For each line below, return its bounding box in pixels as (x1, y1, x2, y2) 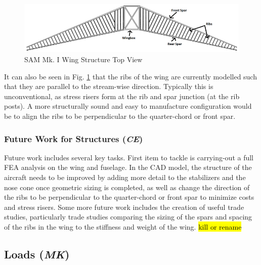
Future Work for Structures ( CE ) (4, 132, 143, 145)
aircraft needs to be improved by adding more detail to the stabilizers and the (4, 172, 246, 182)
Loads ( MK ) (4, 246, 70, 261)
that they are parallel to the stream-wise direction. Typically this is (4, 81, 213, 92)
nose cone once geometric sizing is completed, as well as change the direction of (4, 182, 250, 192)
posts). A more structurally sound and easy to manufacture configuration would (4, 101, 252, 111)
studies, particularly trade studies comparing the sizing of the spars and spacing (4, 211, 252, 222)
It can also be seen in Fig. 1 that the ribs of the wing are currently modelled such (4, 71, 257, 81)
